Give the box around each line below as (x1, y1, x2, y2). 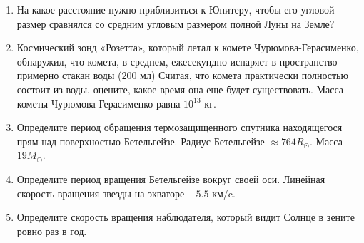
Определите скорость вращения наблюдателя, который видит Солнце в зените (16, 210, 355, 224)
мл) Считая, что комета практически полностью (140, 68, 348, 83)
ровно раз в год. (16, 223, 87, 238)
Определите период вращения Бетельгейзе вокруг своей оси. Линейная (16, 171, 325, 186)
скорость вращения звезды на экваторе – (16, 185, 193, 200)
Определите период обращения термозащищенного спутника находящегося (16, 120, 343, 135)
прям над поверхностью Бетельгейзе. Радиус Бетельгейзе (16, 133, 265, 148)
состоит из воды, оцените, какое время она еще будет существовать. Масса (16, 81, 344, 96)
